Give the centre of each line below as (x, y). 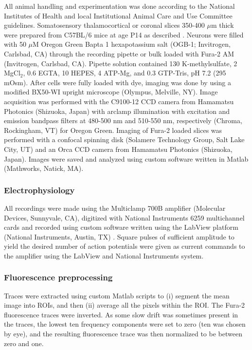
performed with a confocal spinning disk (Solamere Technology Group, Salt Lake (124, 139)
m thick (222, 25)
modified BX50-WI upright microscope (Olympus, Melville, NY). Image (111, 92)
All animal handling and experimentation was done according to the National (119, 6)
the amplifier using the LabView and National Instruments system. (104, 255)
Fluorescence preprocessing (58, 277)
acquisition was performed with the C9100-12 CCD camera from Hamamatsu (119, 101)
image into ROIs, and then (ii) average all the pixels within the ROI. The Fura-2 (125, 305)
